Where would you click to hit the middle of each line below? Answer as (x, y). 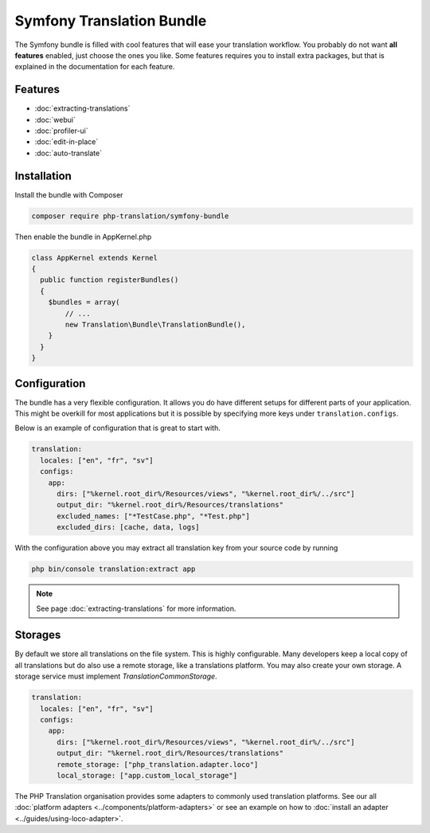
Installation (43, 176)
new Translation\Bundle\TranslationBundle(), (155, 325)
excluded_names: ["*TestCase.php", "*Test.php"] (153, 516)
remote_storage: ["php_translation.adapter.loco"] (158, 764)
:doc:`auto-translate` (68, 153)
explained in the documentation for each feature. (95, 67)
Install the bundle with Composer (69, 194)
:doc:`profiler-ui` (62, 131)
